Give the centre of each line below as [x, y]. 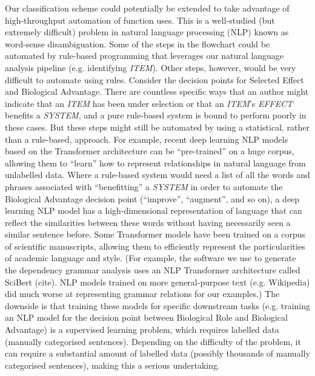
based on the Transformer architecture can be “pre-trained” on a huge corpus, [150, 151]
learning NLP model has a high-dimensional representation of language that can [154, 210]
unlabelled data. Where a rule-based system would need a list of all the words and [157, 175]
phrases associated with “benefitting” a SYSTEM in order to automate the [144, 186]
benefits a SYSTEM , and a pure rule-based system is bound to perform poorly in [156, 115]
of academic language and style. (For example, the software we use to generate [151, 258]
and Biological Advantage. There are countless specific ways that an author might [157, 91]
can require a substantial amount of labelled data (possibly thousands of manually [157, 353]
